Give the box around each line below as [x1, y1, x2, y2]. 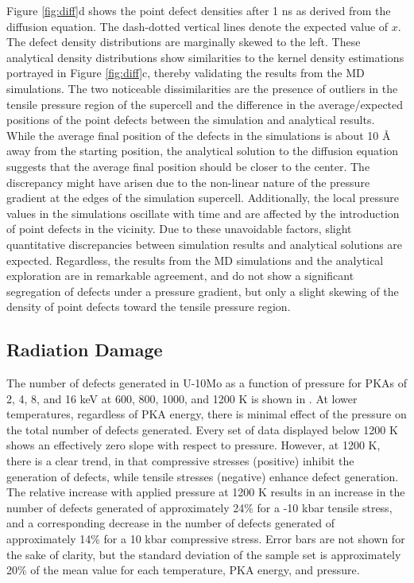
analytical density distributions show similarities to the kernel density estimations [6, 49, 404, 65]
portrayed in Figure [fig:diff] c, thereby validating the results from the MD [6, 64, 365, 81]
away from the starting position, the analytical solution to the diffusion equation [6, 142, 399, 159]
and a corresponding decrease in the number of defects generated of [6, 515, 335, 531]
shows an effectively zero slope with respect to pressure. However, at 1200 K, [6, 437, 381, 453]
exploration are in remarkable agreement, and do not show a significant [6, 267, 354, 284]
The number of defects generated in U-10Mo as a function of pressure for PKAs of [6, 375, 407, 391]
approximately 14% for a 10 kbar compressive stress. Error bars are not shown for [6, 531, 405, 547]
